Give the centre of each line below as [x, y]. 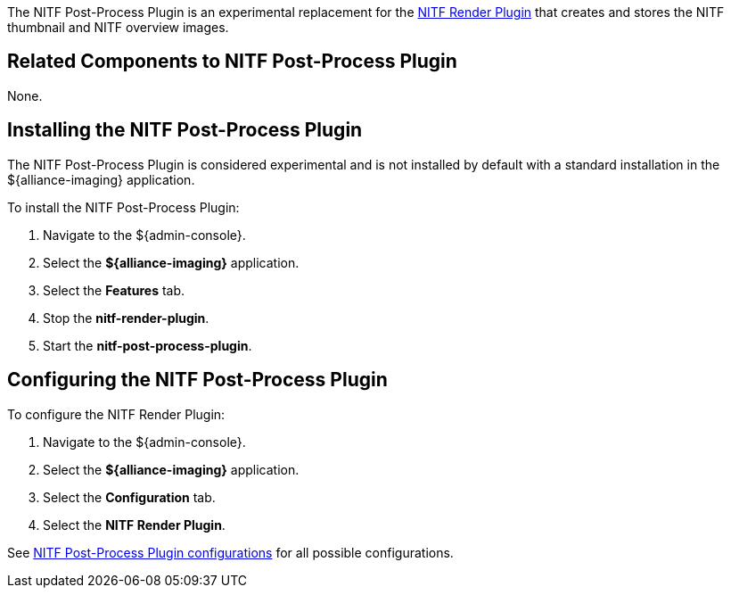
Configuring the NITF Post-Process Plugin [197, 380]
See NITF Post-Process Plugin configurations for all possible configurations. [230, 552]
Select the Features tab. [114, 290]
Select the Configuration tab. [129, 497]
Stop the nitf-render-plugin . [126, 318]
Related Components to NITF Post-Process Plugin [232, 62]
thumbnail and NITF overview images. [118, 27]
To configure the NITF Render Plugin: [116, 414]
